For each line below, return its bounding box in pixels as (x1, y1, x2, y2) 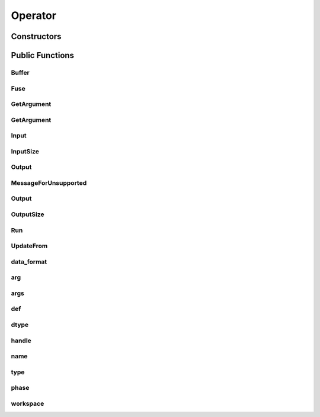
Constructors (11, 31, 62, 41)
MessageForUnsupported (11, 178, 87, 187)
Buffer (11, 68, 30, 76)
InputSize (11, 147, 40, 155)
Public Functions (11, 50, 74, 60)
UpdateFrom (11, 242, 48, 250)
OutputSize (11, 210, 44, 219)
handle (11, 336, 32, 345)
